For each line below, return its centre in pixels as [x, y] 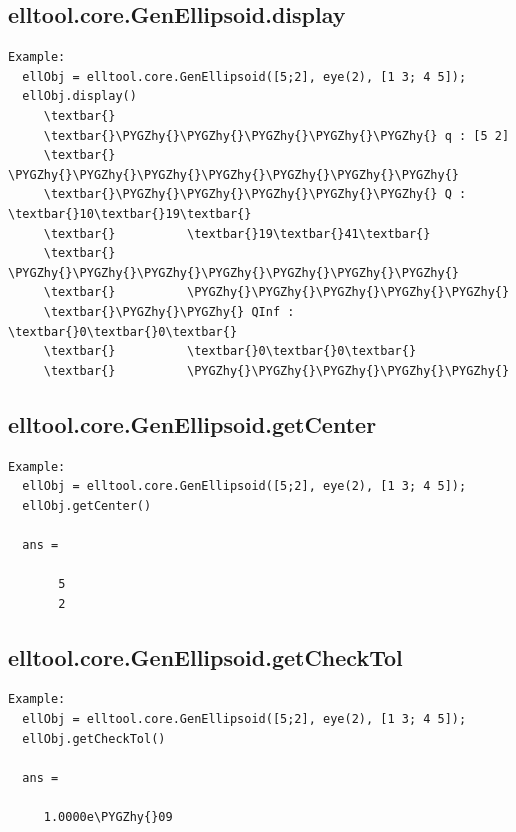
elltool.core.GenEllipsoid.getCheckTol [205, 656]
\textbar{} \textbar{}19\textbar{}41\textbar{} [237, 233]
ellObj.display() [79, 96]
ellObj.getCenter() [87, 505]
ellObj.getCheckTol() [94, 738]
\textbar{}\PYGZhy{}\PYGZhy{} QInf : [169, 311]
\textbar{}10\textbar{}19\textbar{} [130, 213]
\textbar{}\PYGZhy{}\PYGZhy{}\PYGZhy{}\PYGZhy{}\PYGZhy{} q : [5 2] [276, 135]
